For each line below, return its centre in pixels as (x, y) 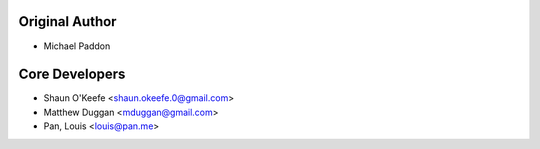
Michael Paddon (77, 46)
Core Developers (72, 74)
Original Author (67, 21)
